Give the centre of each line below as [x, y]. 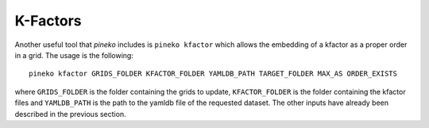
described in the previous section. [70, 114]
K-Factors [48, 21]
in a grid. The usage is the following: [74, 55]
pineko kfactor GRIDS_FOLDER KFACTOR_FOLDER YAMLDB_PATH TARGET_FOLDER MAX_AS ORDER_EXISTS [213, 74]
